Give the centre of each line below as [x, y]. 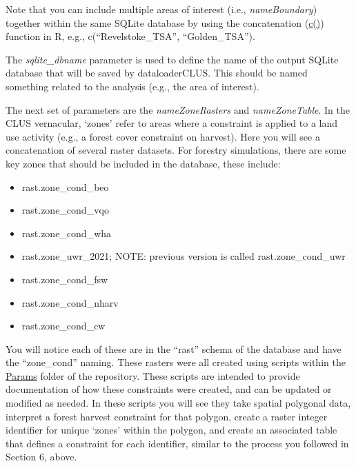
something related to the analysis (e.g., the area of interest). [132, 86]
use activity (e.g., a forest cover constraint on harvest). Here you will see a [163, 136]
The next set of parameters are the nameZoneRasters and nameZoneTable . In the [178, 109]
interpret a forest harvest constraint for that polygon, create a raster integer [167, 416]
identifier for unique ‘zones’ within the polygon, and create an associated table [171, 430]
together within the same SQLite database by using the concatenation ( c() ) [165, 22]
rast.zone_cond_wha [67, 233]
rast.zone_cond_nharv [70, 302]
